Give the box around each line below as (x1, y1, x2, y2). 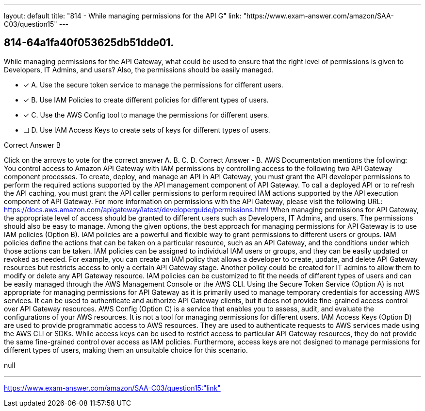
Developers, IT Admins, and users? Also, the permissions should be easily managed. (4, 65, 274, 74)
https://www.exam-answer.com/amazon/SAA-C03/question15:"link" (4, 383, 221, 392)
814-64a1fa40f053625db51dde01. (4, 36, 174, 49)
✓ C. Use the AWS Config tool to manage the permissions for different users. (23, 110, 269, 119)
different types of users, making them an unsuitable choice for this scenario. (4, 345, 248, 354)
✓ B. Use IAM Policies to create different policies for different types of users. (23, 95, 269, 104)
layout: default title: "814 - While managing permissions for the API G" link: (4, 12, 242, 20)
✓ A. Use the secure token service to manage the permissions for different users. (23, 80, 283, 89)
